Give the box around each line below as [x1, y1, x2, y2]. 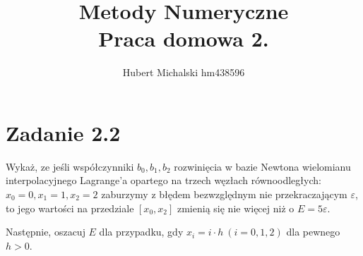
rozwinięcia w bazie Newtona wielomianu [174, 159, 351, 173]
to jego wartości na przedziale [6, 200, 134, 215]
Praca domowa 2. [98, 24, 269, 53]
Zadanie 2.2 [6, 118, 121, 147]
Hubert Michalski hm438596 [122, 65, 245, 80]
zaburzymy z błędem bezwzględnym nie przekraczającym [101, 187, 347, 202]
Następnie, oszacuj [6, 224, 85, 239]
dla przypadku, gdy [99, 224, 184, 239]
